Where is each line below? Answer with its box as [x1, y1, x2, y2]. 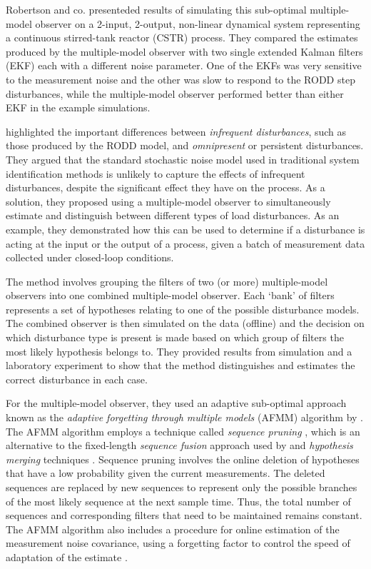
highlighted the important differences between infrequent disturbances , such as [6, 124, 347, 139]
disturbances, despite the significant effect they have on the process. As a [6, 180, 325, 195]
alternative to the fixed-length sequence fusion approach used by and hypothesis [6, 438, 353, 453]
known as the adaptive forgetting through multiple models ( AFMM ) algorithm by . [6, 410, 364, 425]
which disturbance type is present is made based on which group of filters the [6, 330, 344, 345]
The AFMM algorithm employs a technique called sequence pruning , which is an [6, 423, 360, 438]
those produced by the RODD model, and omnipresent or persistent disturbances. [6, 138, 364, 153]
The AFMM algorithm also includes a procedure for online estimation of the [6, 521, 340, 536]
